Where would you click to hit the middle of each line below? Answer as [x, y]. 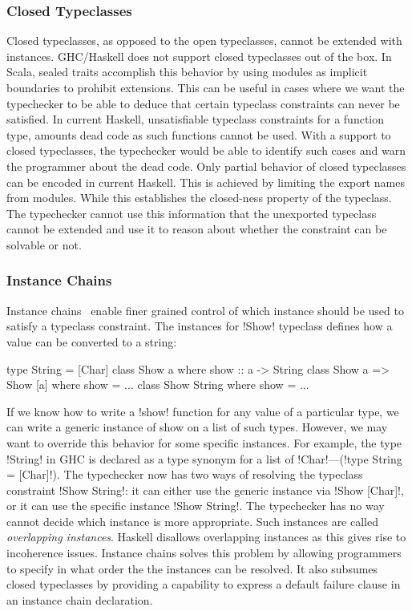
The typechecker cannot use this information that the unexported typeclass [192, 213]
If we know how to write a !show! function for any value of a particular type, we [203, 411]
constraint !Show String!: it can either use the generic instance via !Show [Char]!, [205, 490]
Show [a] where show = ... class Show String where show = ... [158, 384]
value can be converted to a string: [92, 341]
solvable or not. [44, 244]
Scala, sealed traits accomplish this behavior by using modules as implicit [187, 72]
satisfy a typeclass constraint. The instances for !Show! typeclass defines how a [200, 326]
